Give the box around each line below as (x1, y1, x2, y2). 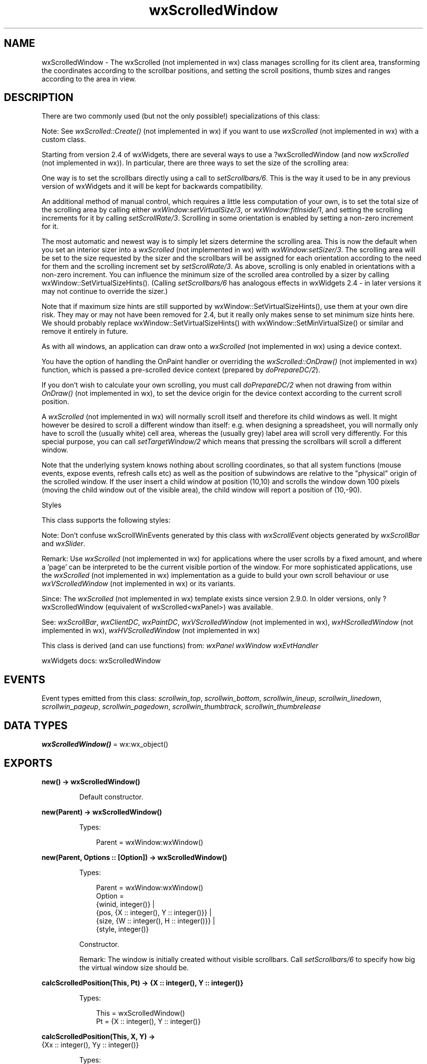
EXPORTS (4, 757, 53, 769)
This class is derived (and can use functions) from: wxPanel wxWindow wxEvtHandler (41, 641, 318, 650)
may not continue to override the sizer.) (41, 287, 168, 296)
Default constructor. (79, 792, 143, 801)
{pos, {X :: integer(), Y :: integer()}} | (96, 908, 212, 917)
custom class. (41, 135, 86, 144)
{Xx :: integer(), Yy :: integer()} (41, 1040, 139, 1049)
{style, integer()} (96, 924, 149, 933)
